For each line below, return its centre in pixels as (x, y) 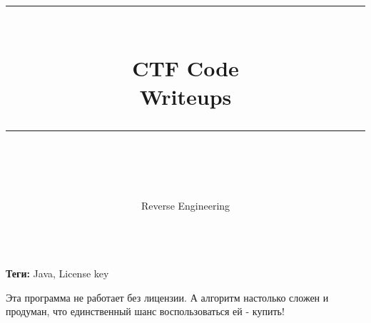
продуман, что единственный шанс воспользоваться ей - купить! (145, 311)
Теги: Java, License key (57, 273)
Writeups (185, 96)
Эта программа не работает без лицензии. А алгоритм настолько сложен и (167, 297)
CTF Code (185, 68)
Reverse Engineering (185, 205)
